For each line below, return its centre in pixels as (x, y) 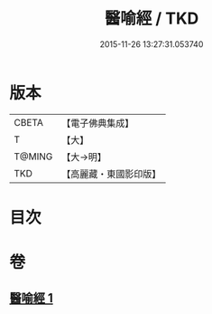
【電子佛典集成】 (98, 123)
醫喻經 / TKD (152, 19)
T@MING (33, 157)
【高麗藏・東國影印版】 (111, 174)
